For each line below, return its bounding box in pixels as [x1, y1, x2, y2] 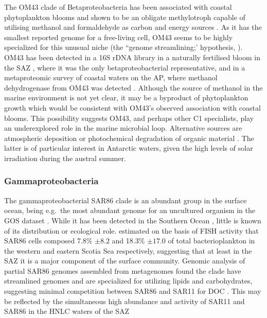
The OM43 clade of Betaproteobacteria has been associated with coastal [4, 2, 232, 12]
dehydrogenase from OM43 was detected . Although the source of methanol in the [4, 82, 263, 93]
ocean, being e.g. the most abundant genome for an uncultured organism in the [4, 205, 255, 216]
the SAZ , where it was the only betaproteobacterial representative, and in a [4, 62, 245, 73]
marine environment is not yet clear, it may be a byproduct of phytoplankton [4, 92, 248, 103]
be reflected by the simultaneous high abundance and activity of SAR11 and [4, 295, 245, 306]
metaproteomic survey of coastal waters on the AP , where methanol [4, 72, 218, 83]
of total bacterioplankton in [168, 235, 255, 246]
